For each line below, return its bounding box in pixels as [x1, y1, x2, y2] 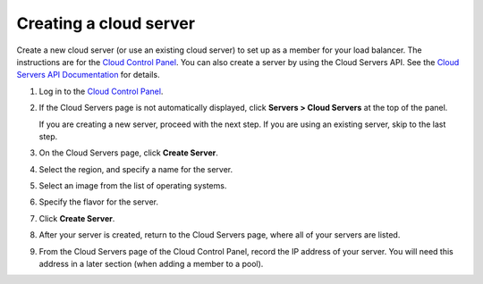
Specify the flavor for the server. [38, 196, 159, 207]
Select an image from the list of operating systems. [38, 180, 227, 191]
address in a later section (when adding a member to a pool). [38, 259, 264, 270]
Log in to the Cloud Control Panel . [38, 86, 164, 96]
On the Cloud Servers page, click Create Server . [38, 147, 218, 158]
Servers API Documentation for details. [16, 70, 160, 80]
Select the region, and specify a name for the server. [38, 163, 233, 174]
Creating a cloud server [16, 13, 196, 33]
